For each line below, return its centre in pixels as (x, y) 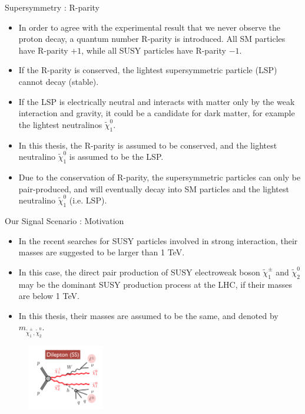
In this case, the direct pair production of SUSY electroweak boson (139, 272)
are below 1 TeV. (49, 296)
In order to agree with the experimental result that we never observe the (149, 27)
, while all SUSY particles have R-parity (154, 50)
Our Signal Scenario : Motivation (64, 220)
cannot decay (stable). (59, 81)
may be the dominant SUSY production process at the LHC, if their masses (155, 284)
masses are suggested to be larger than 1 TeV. (102, 252)
